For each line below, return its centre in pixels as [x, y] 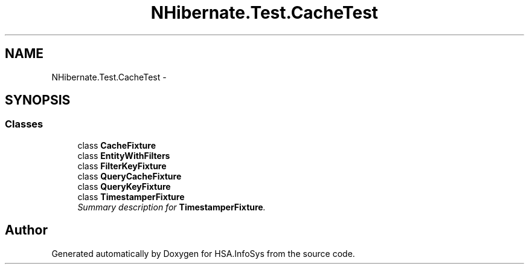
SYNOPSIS [38, 100]
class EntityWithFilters [124, 155]
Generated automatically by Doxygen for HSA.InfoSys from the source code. [203, 253]
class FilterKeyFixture [122, 166]
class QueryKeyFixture [124, 186]
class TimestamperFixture [131, 196]
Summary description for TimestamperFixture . [172, 207]
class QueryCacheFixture [130, 176]
